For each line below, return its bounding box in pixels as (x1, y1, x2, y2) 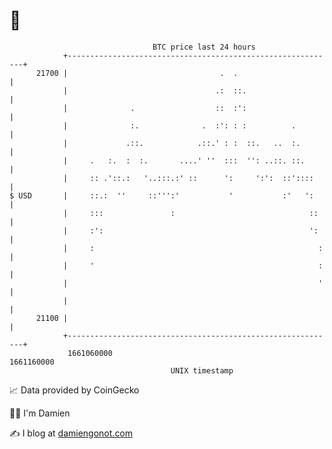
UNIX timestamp (170, 365, 234, 376)
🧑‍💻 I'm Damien (9, 407, 71, 419)
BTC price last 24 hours (152, 42, 256, 52)
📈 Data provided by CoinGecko (9, 384, 140, 396)
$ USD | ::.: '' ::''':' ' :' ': (9, 190, 314, 201)
